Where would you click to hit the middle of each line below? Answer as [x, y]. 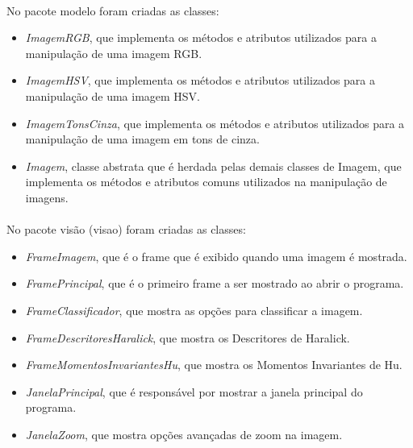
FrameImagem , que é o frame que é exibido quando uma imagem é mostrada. [216, 256]
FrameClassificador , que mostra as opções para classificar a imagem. [194, 310]
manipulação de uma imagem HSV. [113, 95]
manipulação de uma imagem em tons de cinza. [142, 139]
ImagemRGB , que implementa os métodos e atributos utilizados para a [201, 37]
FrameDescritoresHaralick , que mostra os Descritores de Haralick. [188, 337]
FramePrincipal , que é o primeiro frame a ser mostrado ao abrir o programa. [215, 283]
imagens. [47, 197]
